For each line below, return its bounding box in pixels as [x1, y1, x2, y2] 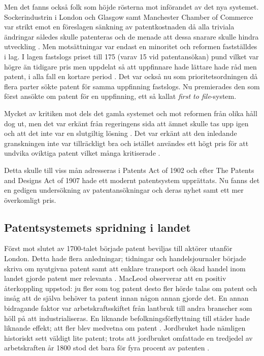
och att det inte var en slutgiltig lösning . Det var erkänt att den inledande [4, 128, 237, 138]
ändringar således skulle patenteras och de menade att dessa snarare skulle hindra [4, 31, 259, 42]
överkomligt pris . [4, 194, 56, 205]
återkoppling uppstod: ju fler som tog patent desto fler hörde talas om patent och [4, 282, 257, 293]
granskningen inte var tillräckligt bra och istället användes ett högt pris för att [4, 137, 249, 148]
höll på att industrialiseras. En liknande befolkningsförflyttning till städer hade [4, 312, 250, 323]
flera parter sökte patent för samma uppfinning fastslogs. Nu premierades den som [4, 81, 260, 91]
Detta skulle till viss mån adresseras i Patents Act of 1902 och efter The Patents [4, 164, 254, 175]
